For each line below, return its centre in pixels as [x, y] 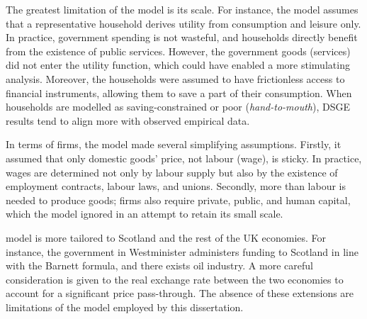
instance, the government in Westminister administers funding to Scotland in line [182, 251]
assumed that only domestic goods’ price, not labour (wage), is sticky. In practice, [184, 158]
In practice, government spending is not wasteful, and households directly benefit [182, 37]
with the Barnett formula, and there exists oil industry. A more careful [159, 265]
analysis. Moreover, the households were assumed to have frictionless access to [175, 78]
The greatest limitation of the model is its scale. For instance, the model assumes [182, 9]
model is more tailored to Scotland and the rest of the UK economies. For [166, 237]
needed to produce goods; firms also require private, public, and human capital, [178, 200]
